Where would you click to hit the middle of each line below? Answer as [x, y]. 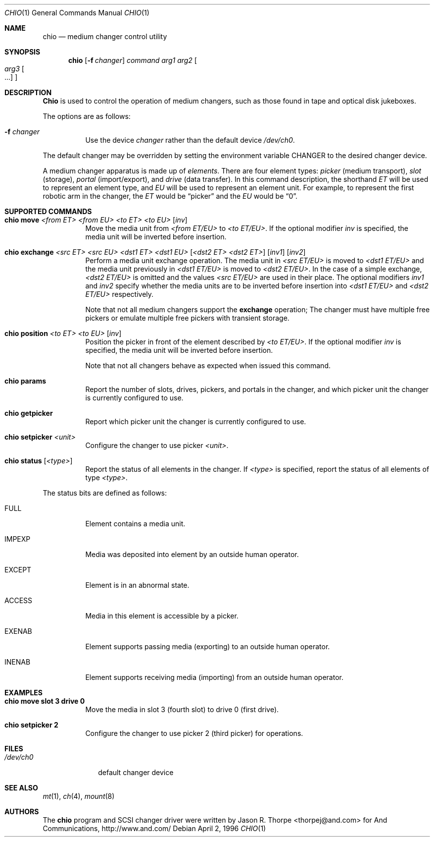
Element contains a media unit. [135, 524]
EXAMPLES [24, 693]
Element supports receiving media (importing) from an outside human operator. [214, 677]
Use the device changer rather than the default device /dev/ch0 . [190, 140]
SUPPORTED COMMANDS [48, 211]
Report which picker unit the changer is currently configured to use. [196, 421]
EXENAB [18, 631]
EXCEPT [18, 570]
